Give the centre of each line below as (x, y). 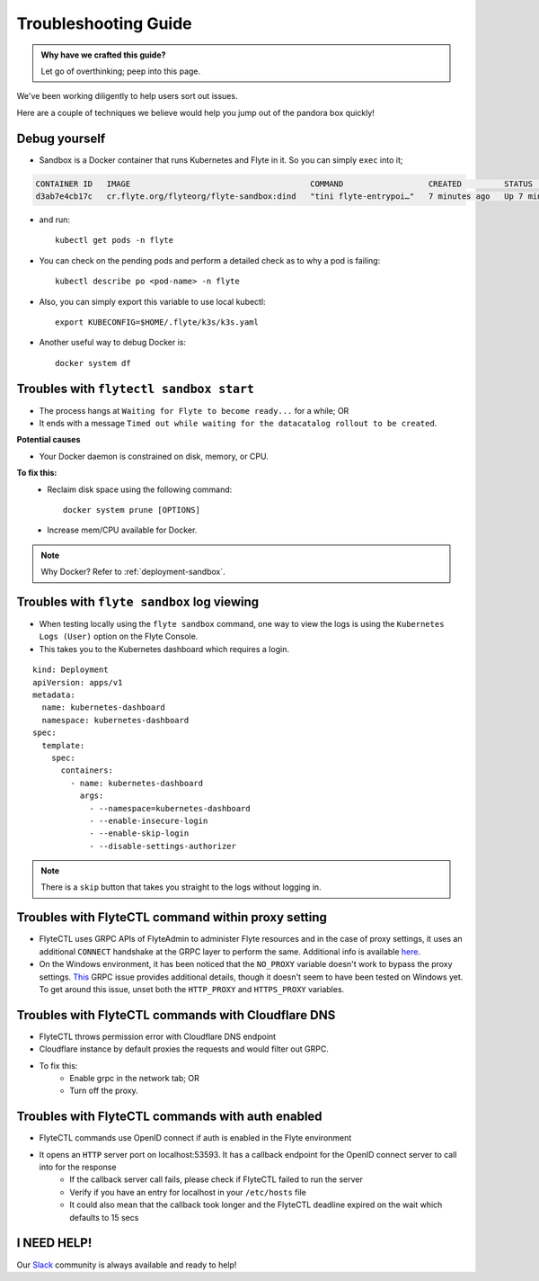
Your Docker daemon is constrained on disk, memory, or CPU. (154, 456)
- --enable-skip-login (139, 833)
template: (63, 745)
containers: (87, 770)
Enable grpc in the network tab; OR (134, 1079)
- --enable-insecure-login (149, 820)
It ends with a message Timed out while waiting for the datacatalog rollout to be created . (238, 424)
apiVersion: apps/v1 (78, 682)
